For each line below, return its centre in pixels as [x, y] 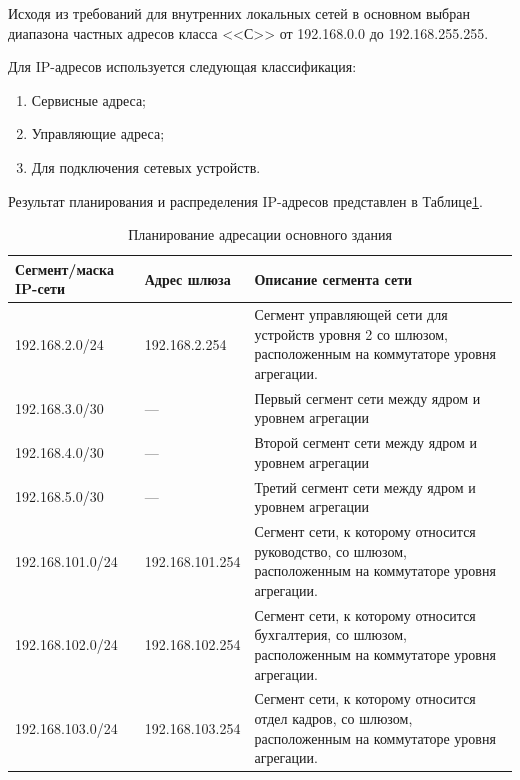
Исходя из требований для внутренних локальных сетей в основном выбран [239, 13]
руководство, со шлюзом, [331, 550]
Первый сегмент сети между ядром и [367, 397]
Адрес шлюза [187, 278]
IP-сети [40, 288]
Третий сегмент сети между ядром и [365, 486]
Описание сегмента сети [333, 278]
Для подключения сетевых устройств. [146, 166]
